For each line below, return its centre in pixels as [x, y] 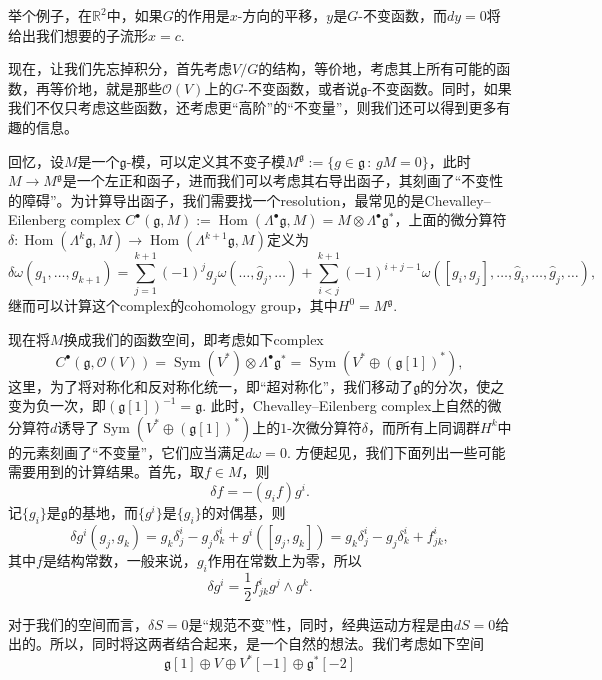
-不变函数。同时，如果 [439, 87]
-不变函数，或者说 [302, 87]
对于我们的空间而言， [78, 623]
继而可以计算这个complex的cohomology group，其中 [173, 305]
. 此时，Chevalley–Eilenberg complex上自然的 [345, 405]
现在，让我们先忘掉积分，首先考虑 [120, 68]
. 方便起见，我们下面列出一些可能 [396, 451]
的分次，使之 [462, 385]
